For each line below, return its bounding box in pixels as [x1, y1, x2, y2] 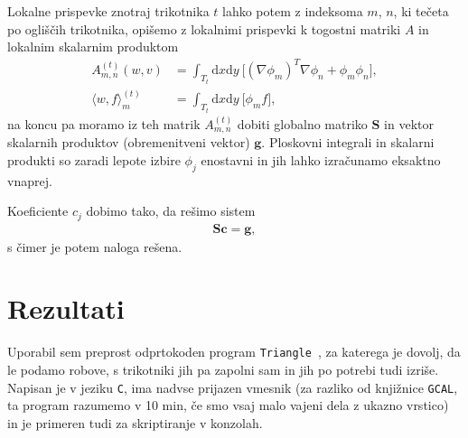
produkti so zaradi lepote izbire [7, 150, 181, 169]
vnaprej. [7, 171, 52, 190]
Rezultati [7, 290, 125, 327]
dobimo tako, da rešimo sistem [86, 201, 256, 220]
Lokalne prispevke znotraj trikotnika [7, 2, 210, 20]
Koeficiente [7, 201, 69, 220]
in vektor [384, 114, 434, 133]
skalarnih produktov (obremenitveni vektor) [7, 133, 250, 152]
